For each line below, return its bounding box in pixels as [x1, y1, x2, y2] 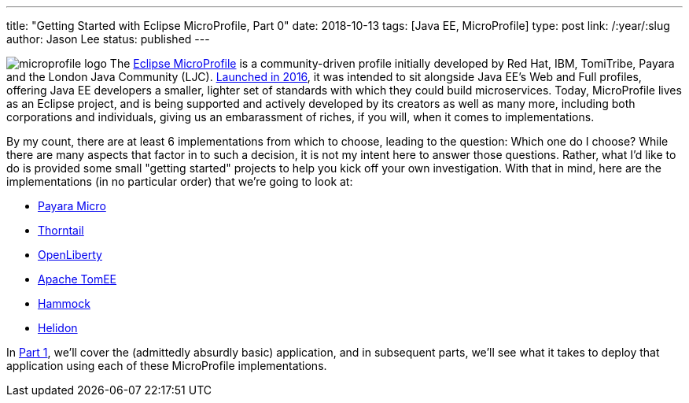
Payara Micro [38, 199, 106, 213]
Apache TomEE [38, 272, 117, 286]
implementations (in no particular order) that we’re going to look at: [6, 175, 353, 188]
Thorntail [38, 224, 84, 237]
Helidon [38, 321, 78, 335]
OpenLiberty [38, 248, 102, 261]
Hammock [38, 297, 90, 310]
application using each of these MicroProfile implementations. [6, 359, 327, 372]
